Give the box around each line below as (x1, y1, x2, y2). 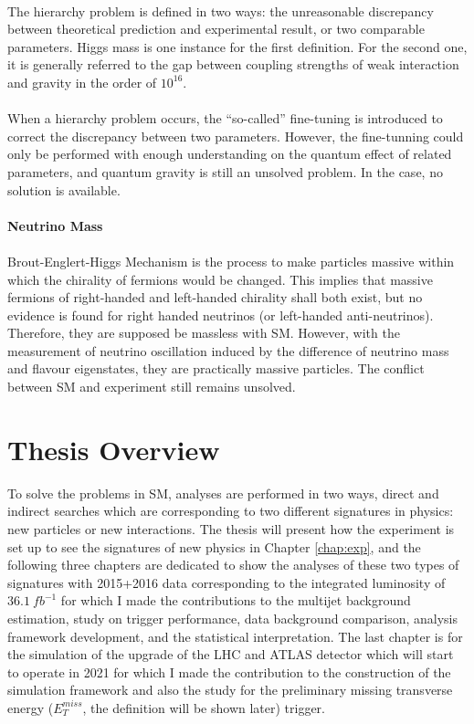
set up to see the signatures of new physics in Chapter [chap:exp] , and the (7, 537, 421, 556)
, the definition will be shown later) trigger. (82, 698, 326, 717)
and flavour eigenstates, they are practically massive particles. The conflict (7, 359, 425, 378)
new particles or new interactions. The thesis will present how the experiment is (7, 519, 455, 538)
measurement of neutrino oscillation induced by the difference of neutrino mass (7, 341, 449, 360)
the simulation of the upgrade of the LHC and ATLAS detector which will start (7, 645, 454, 664)
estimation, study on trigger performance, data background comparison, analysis (7, 608, 458, 627)
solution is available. (7, 180, 121, 199)
